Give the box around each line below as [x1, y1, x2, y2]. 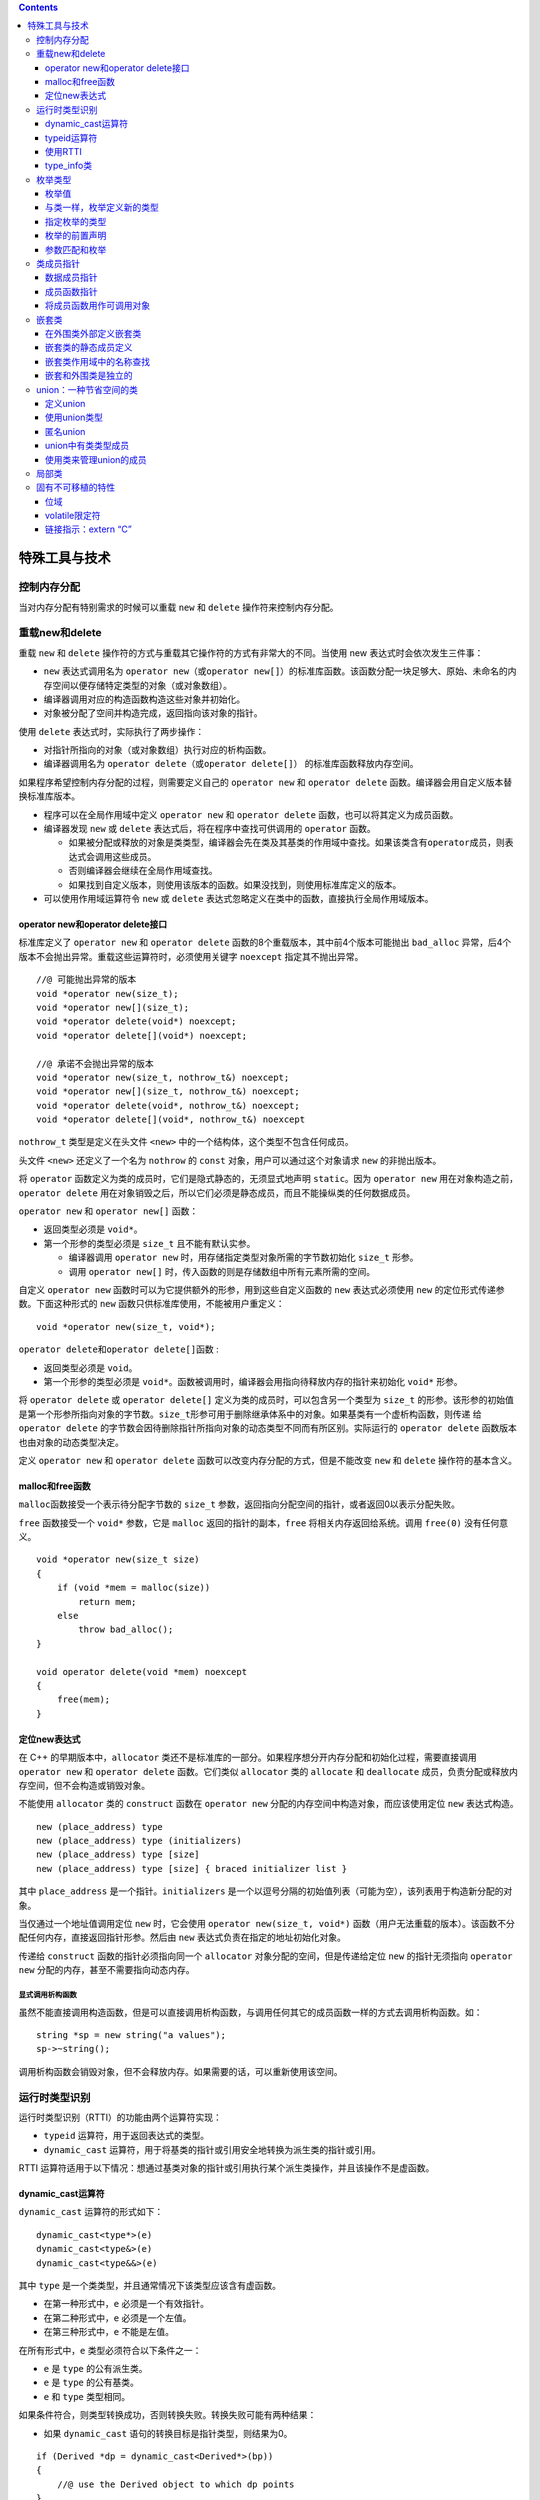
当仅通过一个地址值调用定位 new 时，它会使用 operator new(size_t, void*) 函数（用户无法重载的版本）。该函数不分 [18, 1918, 515, 1930]
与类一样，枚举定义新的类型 [45, 201, 159, 214]
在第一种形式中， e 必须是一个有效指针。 [43, 2298, 210, 2310]
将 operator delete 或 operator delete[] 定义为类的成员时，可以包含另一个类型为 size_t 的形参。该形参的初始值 [18, 1394, 514, 1406]
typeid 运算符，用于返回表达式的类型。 [43, 2130, 210, 2142]
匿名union [45, 425, 86, 437]
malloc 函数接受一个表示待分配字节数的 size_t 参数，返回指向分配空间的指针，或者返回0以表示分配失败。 [18, 1498, 460, 1510]
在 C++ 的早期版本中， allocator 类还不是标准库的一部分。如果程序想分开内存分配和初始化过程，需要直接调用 [18, 1751, 477, 1764]
